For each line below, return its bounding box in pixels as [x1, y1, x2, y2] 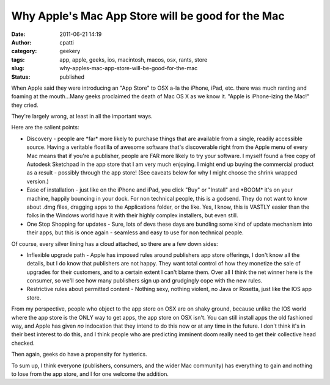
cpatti [59, 38, 75, 46]
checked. [11, 339, 35, 347]
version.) [26, 178, 49, 185]
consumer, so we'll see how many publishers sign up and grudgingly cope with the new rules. [26, 277, 263, 284]
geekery [59, 48, 81, 55]
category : [11, 48, 37, 55]
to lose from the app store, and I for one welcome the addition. [11, 370, 169, 378]
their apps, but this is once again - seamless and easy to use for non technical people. [26, 229, 244, 236]
